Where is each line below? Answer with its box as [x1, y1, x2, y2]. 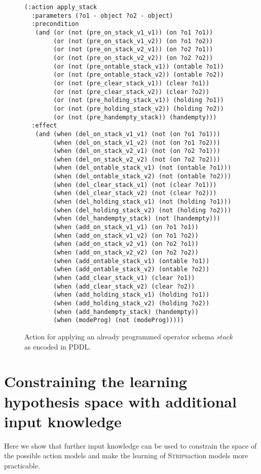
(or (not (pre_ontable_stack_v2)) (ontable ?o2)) [53, 71, 224, 79]
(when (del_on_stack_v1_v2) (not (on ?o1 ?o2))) [53, 139, 220, 146]
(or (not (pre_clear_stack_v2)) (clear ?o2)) [53, 88, 210, 96]
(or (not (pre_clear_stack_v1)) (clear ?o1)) [53, 79, 210, 87]
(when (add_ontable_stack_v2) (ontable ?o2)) [53, 266, 210, 273]
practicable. [4, 460, 40, 470]
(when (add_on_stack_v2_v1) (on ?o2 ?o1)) [53, 240, 199, 248]
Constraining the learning [4, 371, 188, 392]
